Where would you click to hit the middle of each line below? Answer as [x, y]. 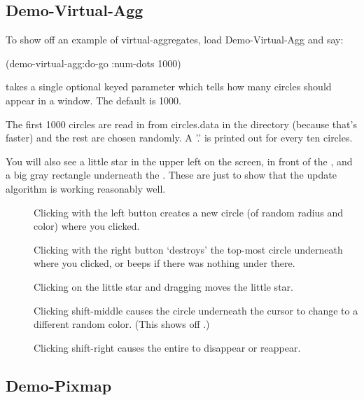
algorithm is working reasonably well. [86, 188]
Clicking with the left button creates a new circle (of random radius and [189, 212]
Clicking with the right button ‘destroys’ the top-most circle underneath [188, 249]
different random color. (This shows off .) [122, 324]
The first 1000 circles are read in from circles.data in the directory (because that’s [181, 124]
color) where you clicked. [87, 226]
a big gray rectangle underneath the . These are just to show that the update [171, 175]
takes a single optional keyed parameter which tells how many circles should [169, 87]
